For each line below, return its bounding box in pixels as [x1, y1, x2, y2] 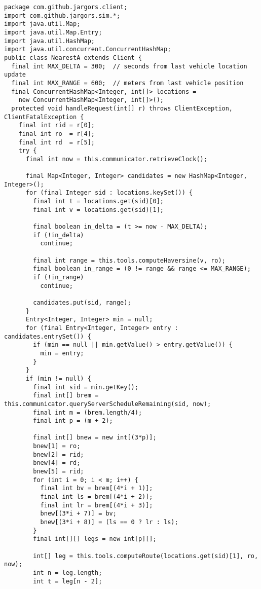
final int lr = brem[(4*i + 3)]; [40, 501, 153, 509]
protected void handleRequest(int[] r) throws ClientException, [11, 104, 233, 112]
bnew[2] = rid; [33, 451, 84, 458]
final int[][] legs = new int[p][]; [33, 535, 157, 543]
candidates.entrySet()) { [4, 333, 91, 340]
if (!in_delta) [33, 231, 84, 239]
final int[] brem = [33, 392, 99, 399]
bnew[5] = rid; [33, 468, 84, 475]
